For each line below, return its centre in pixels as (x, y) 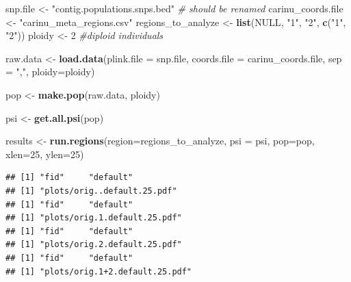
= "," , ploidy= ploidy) (50, 72)
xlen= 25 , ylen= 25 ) (45, 154)
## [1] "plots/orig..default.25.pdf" (91, 191)
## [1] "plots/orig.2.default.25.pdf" (94, 245)
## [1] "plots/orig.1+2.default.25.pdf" (99, 271)
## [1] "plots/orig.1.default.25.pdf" (94, 218)
